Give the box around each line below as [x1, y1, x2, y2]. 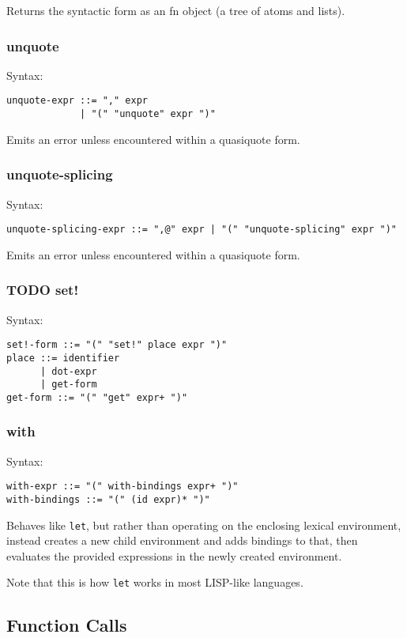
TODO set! [6, 280, 79, 300]
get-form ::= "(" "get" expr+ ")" [6, 391, 188, 403]
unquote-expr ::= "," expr [6, 95, 148, 107]
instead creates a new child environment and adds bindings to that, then [6, 532, 358, 549]
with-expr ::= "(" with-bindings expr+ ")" [6, 481, 239, 493]
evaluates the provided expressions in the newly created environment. [6, 547, 342, 564]
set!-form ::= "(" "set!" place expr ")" [6, 339, 228, 351]
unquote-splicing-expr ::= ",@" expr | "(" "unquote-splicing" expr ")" [6, 224, 397, 236]
